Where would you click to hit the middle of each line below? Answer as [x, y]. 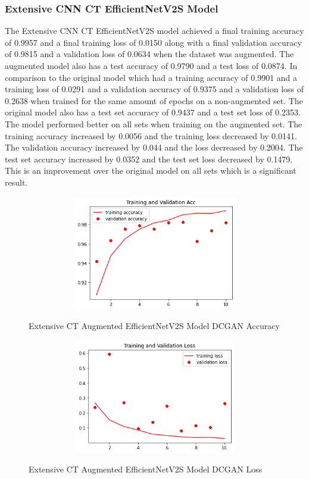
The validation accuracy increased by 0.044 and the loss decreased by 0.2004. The [154, 147]
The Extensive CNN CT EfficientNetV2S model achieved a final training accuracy [154, 31]
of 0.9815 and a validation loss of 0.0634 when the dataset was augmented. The [149, 54]
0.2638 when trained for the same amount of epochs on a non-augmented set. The [154, 100]
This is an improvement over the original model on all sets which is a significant [151, 170]
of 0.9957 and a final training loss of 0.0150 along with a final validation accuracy [153, 42]
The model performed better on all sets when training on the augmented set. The [154, 123]
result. [16, 182]
